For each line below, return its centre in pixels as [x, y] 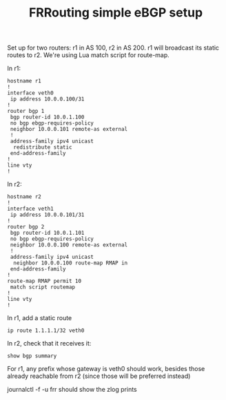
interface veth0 [30, 93]
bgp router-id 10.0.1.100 [47, 117]
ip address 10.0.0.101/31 [47, 215]
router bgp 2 [26, 227]
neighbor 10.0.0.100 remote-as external [69, 245]
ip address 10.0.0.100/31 [47, 99]
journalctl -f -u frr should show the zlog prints [72, 390]
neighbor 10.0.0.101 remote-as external [69, 129]
